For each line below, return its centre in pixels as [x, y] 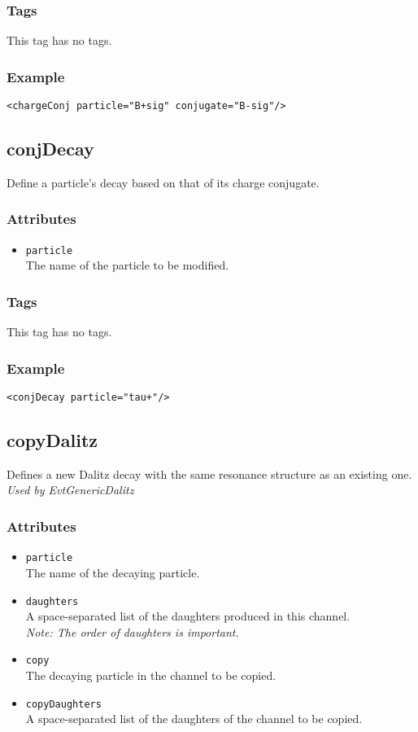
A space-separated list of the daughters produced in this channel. [188, 616]
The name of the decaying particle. [113, 572]
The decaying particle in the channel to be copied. [151, 675]
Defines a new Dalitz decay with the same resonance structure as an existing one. [209, 473]
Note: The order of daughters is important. [132, 631]
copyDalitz [52, 440]
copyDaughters [63, 704]
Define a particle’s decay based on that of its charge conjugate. [163, 182]
